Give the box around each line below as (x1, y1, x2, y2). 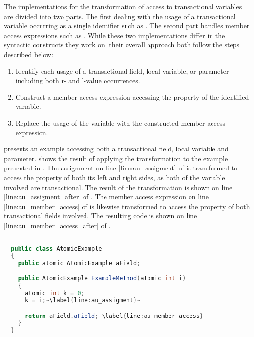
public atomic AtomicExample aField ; (18, 259, 141, 267)
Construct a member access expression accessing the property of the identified (15, 91, 249, 102)
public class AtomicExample (11, 245, 102, 253)
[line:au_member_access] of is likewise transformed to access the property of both (4, 201, 250, 211)
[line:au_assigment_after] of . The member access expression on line (4, 191, 209, 202)
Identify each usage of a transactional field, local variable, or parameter (15, 65, 229, 76)
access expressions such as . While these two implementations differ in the (4, 30, 225, 40)
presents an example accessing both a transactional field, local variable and (4, 144, 229, 154)
